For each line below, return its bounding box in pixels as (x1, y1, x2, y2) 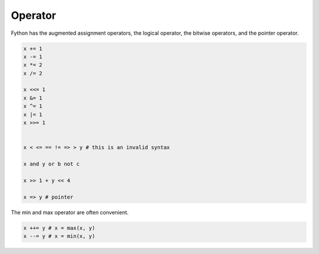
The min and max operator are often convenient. (11, 209, 129, 216)
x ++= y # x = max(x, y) (23, 225, 96, 231)
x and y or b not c (23, 161, 80, 167)
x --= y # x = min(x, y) (23, 233, 96, 239)
